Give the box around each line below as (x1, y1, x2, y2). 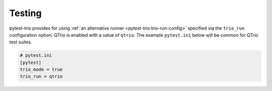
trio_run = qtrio (20, 73, 63, 79)
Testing (9, 8, 42, 19)
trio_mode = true (20, 67, 63, 72)
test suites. (9, 39, 32, 45)
